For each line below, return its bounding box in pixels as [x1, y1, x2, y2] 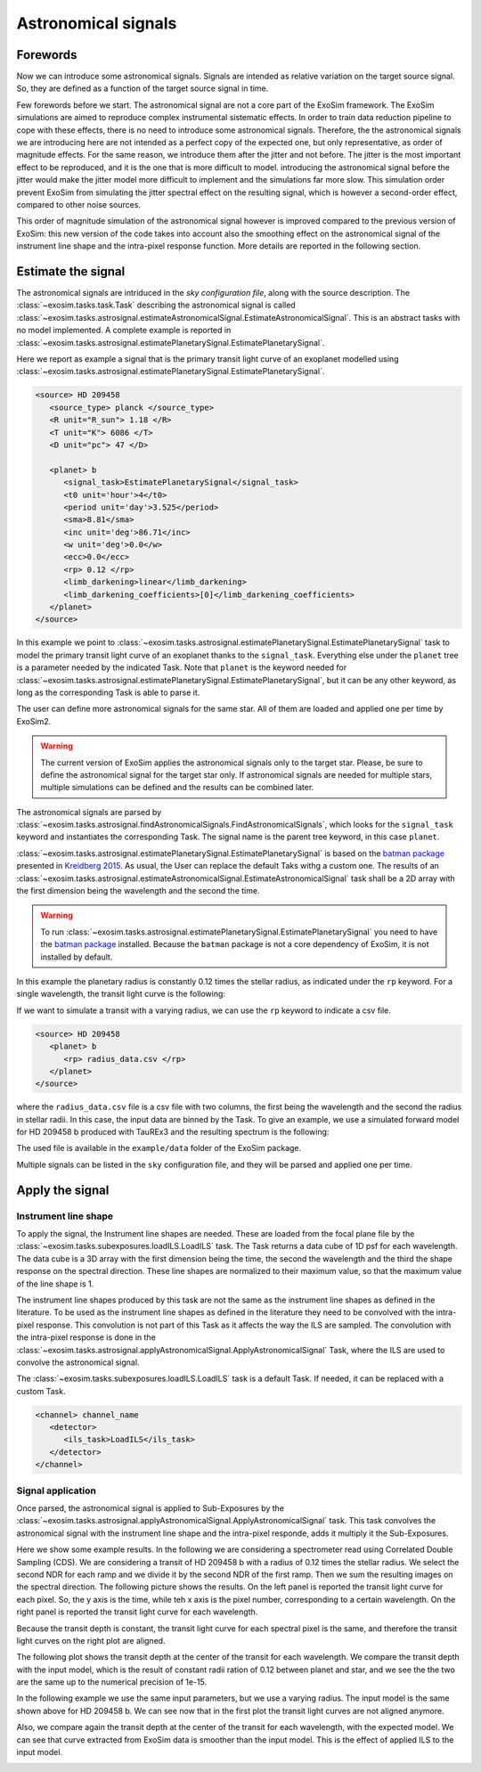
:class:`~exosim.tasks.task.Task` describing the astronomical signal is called [16, 299, 296, 311]
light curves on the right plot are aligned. [16, 1635, 166, 1645]
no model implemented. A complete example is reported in [16, 325, 232, 336]
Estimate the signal [16, 264, 126, 279]
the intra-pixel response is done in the [16, 1332, 156, 1343]
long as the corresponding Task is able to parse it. [16, 687, 200, 698]
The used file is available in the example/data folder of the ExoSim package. [16, 1143, 302, 1154]
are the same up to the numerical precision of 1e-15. [16, 1677, 208, 1687]
